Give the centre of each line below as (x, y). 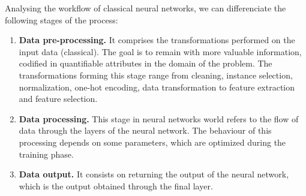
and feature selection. (58, 99)
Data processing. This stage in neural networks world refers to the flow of (159, 118)
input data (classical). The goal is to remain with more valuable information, (160, 51)
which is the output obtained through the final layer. (116, 186)
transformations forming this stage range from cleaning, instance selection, (156, 75)
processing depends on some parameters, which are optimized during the (152, 142)
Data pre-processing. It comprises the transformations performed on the (157, 40)
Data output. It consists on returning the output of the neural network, (154, 174)
